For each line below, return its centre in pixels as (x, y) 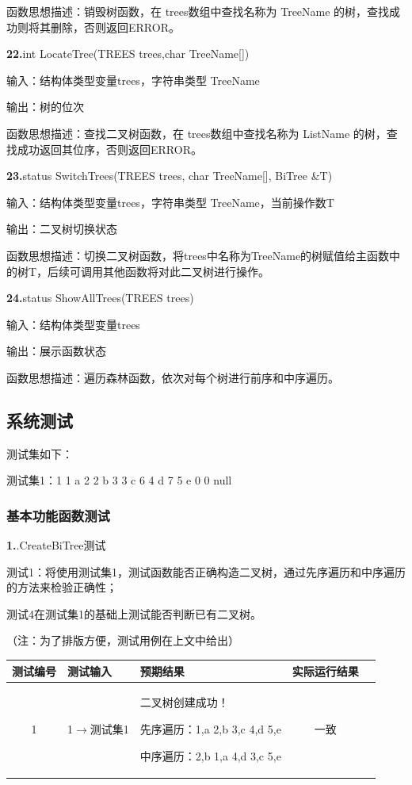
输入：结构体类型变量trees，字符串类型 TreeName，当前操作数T (170, 202)
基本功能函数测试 (58, 515)
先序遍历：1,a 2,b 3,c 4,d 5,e (210, 729)
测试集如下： (40, 453)
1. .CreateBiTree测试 (56, 545)
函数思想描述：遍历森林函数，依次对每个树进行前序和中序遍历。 (173, 377)
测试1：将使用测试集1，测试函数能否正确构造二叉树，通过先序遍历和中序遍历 (206, 571)
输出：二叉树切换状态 (62, 229)
